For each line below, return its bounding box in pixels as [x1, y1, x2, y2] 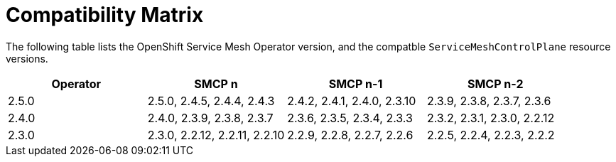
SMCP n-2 [467, 76, 524, 91]
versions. [6, 52, 48, 65]
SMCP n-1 [328, 76, 383, 91]
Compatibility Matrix [6, 3, 204, 27]
